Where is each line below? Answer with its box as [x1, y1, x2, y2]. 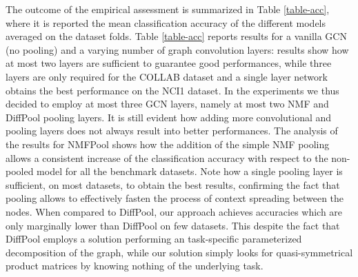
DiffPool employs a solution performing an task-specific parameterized [6, 232, 302, 246]
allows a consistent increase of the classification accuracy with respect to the [6, 150, 328, 165]
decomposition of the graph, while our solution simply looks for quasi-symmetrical [6, 245, 353, 259]
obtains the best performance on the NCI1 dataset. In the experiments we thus [6, 83, 339, 97]
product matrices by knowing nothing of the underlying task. [6, 258, 263, 273]
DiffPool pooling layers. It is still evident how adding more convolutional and [6, 110, 332, 124]
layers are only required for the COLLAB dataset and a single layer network [6, 69, 328, 83]
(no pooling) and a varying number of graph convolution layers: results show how [6, 42, 349, 57]
